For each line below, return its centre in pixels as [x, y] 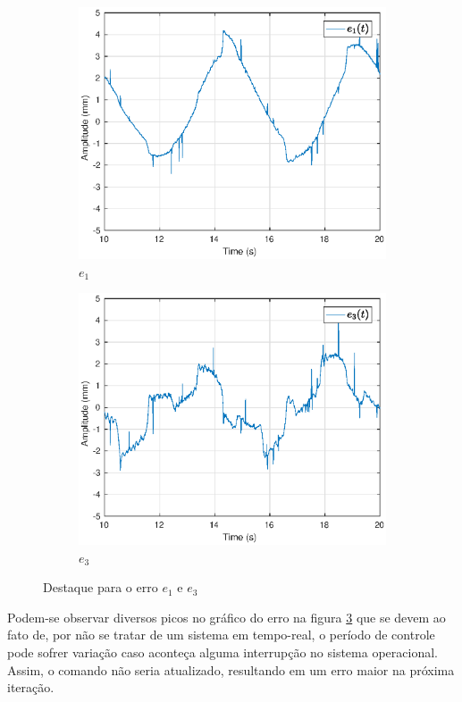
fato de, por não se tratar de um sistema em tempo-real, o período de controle [221, 635]
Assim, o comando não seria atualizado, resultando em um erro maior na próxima [231, 669]
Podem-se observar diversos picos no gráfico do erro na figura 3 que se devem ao [227, 617]
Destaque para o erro [101, 587]
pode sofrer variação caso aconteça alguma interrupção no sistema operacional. [223, 652]
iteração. [31, 687]
